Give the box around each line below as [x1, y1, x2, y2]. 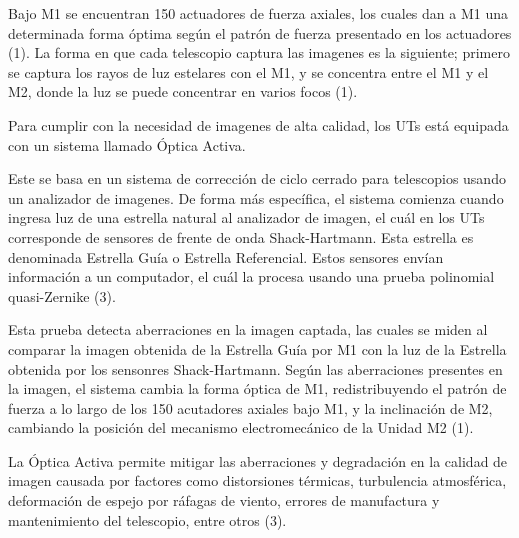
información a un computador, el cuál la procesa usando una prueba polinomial [8, 266, 495, 287]
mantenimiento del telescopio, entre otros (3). [8, 509, 287, 530]
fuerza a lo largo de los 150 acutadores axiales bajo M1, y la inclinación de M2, [8, 397, 493, 418]
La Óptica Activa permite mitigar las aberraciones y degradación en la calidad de [8, 450, 508, 471]
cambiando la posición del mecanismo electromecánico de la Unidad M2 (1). [8, 417, 474, 438]
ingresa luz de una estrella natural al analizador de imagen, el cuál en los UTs [8, 207, 485, 228]
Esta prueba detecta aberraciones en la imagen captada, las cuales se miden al [8, 319, 488, 340]
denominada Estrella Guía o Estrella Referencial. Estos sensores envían [8, 246, 444, 267]
